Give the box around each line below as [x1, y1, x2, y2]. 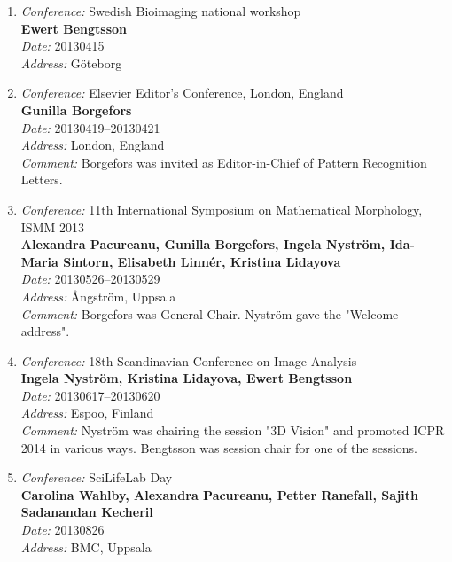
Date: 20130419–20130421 [20, 118, 160, 137]
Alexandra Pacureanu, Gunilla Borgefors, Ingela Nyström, [20, 235, 386, 254]
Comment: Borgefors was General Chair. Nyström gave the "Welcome [20, 304, 399, 323]
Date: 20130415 [20, 36, 105, 55]
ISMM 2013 [20, 217, 84, 236]
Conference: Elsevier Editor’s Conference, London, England [20, 83, 344, 102]
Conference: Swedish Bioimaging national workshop [20, 2, 301, 20]
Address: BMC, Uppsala [20, 537, 152, 556]
